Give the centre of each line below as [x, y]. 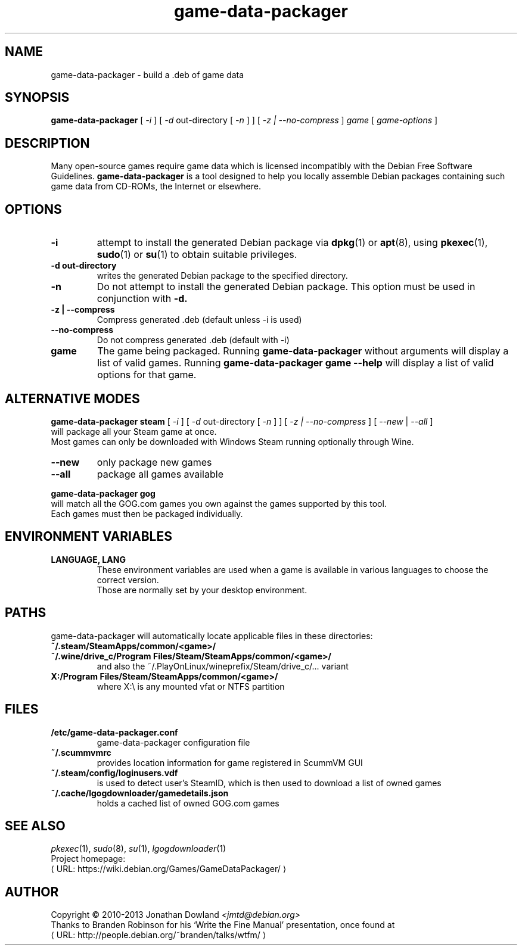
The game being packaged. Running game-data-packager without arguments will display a [303, 351]
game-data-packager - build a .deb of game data [147, 74]
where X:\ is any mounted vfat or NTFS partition [191, 686]
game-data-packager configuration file [173, 742]
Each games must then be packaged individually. [147, 513]
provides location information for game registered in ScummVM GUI [230, 762]
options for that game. [147, 375]
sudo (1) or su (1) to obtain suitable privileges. [197, 255]
